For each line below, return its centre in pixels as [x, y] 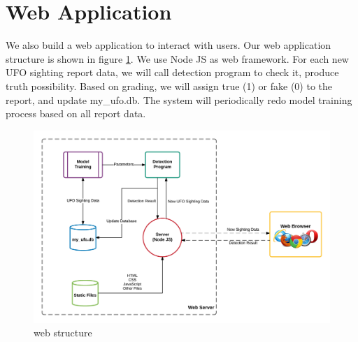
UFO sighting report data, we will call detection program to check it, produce [172, 72]
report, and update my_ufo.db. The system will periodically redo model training [179, 99]
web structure [63, 333]
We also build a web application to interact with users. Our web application [169, 45]
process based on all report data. [76, 113]
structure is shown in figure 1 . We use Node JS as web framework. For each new [177, 58]
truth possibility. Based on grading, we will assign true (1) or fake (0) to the [169, 85]
